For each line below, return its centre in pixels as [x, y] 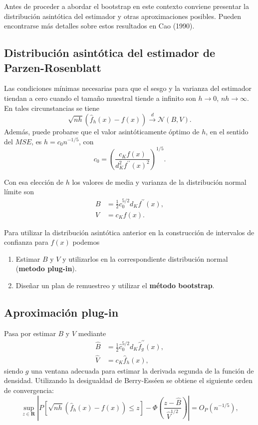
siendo [14, 370]
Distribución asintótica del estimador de [110, 53]
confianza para [26, 242]
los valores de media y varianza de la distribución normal [159, 182]
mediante [92, 333]
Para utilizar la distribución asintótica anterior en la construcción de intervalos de [129, 232]
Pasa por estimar [30, 333]
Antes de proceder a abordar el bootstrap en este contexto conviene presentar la [127, 6]
